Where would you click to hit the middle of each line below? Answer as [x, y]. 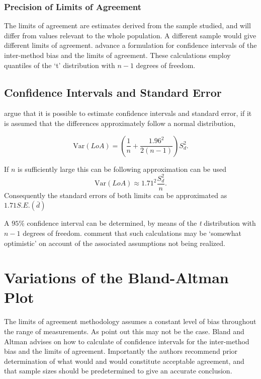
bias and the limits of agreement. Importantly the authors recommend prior [121, 351]
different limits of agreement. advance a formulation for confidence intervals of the [130, 45]
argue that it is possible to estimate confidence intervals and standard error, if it [128, 113]
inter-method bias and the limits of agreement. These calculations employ [117, 55]
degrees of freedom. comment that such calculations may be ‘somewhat [132, 233]
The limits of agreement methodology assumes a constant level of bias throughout [130, 321]
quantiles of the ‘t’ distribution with [60, 65]
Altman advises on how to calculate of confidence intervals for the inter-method [127, 341]
